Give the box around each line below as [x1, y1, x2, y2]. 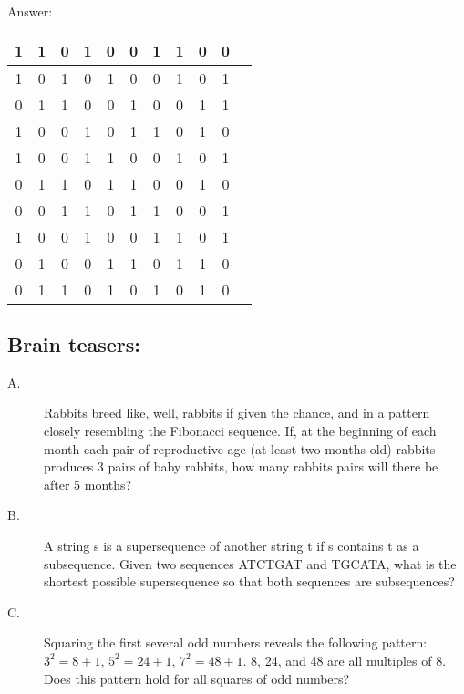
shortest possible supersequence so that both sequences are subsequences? [44, 572, 455, 591]
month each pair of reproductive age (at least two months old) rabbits [44, 439, 436, 458]
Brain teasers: [7, 329, 141, 357]
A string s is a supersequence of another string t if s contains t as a [44, 535, 419, 554]
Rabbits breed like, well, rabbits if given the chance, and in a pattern [44, 403, 430, 422]
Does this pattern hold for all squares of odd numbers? [44, 668, 350, 688]
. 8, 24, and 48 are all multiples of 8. [242, 650, 447, 669]
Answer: [7, 2, 53, 20]
